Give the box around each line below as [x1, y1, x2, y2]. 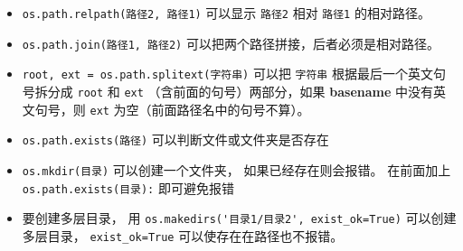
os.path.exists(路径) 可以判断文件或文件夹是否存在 [22, 130, 329, 149]
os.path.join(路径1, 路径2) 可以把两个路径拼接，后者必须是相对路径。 [22, 33, 439, 52]
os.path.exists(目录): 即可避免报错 [22, 178, 234, 197]
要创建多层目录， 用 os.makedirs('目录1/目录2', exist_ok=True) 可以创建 [22, 209, 457, 228]
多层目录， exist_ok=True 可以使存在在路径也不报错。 [22, 226, 344, 245]
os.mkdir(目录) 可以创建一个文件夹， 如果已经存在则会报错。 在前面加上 [22, 160, 451, 179]
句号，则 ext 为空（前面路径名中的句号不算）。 [34, 99, 310, 118]
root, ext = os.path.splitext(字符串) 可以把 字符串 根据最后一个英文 [22, 64, 433, 83]
